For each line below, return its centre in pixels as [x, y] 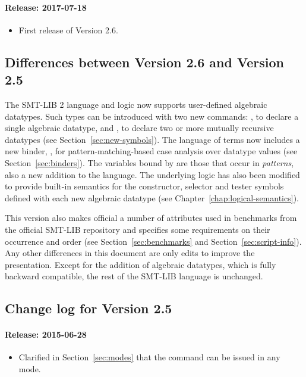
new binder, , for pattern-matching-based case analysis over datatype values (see [151, 151]
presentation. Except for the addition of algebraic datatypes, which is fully [141, 264]
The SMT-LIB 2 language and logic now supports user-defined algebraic [136, 104]
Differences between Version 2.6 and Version [144, 62]
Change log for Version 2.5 [89, 308]
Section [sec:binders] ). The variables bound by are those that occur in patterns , [149, 162]
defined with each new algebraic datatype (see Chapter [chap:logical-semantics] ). [152, 197]
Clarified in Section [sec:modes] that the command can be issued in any [149, 357]
